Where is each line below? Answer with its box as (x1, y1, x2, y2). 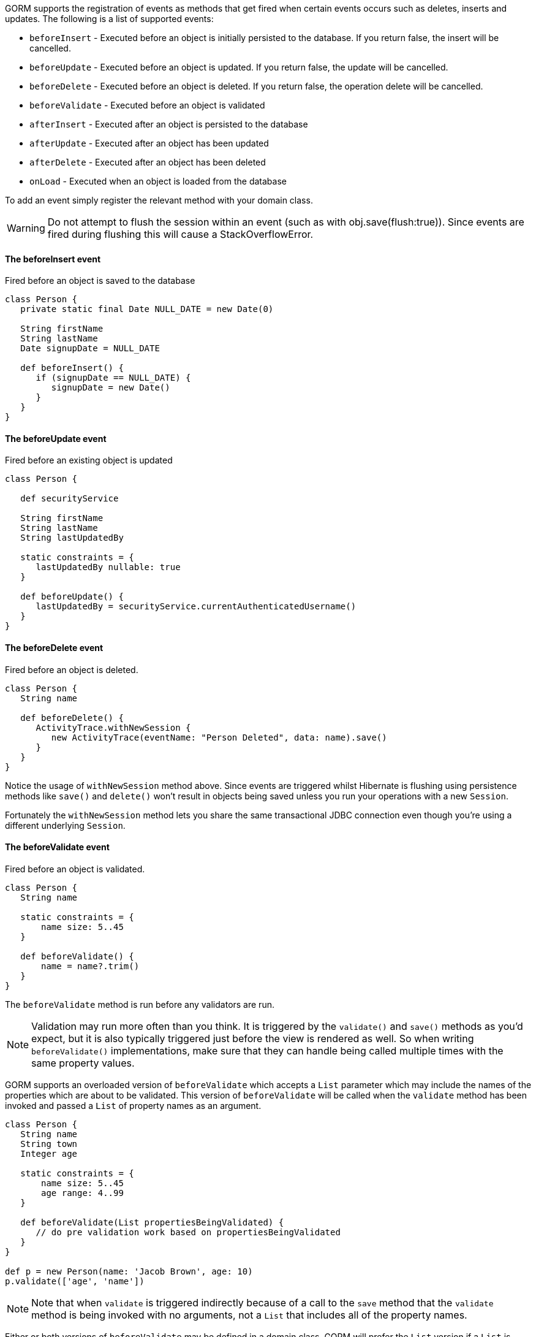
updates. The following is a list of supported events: (5, 13, 214, 24)
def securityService (20, 493, 119, 504)
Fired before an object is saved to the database (5, 275, 195, 286)
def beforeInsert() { (20, 363, 124, 373)
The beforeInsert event (5, 253, 101, 264)
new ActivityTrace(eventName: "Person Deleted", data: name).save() (51, 732, 387, 742)
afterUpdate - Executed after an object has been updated (29, 138, 269, 148)
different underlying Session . (5, 820, 126, 831)
